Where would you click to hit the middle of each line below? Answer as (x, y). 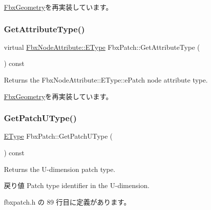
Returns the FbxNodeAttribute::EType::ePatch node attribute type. (106, 80)
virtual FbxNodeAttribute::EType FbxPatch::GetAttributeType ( (102, 47)
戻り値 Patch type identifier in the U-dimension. (77, 185)
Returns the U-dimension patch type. (60, 169)
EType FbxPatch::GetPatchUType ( (58, 136)
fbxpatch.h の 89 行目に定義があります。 (67, 201)
